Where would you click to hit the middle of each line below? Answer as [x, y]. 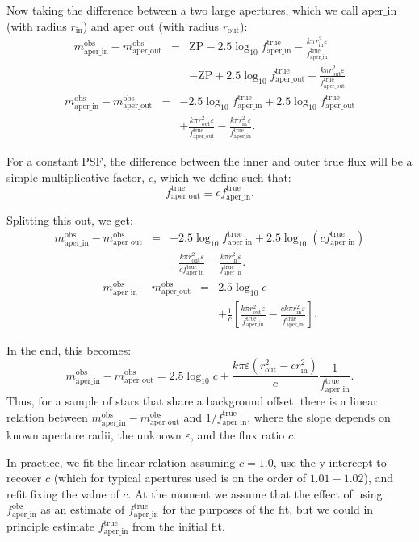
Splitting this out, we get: [70, 219]
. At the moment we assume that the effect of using [255, 493]
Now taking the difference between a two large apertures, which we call [182, 10]
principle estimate [51, 526]
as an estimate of [83, 509]
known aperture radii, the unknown [94, 434]
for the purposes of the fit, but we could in [268, 509]
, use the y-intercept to [330, 462]
